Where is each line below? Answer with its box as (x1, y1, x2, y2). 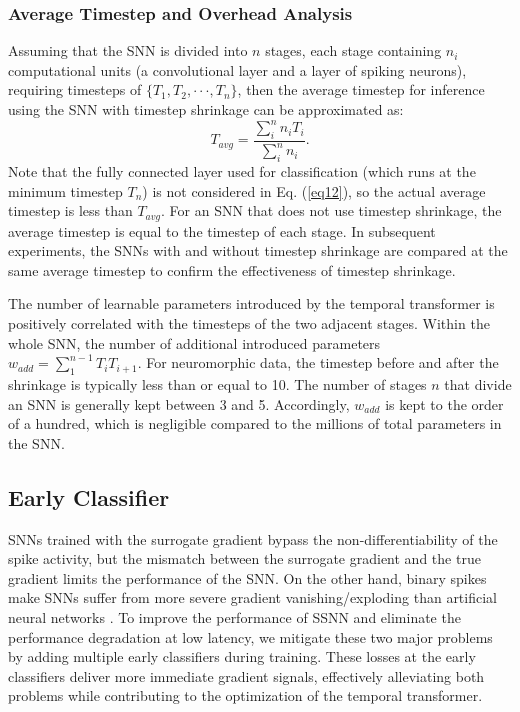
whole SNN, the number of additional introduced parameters (8, 332, 381, 353)
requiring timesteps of (8, 79, 142, 100)
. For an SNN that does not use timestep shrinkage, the (161, 200, 502, 221)
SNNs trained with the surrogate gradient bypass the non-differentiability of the (8, 528, 498, 549)
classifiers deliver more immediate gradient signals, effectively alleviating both (8, 665, 485, 686)
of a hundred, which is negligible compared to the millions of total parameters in (8, 413, 502, 434)
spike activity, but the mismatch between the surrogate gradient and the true (8, 548, 481, 569)
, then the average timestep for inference (237, 79, 485, 100)
